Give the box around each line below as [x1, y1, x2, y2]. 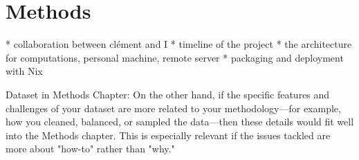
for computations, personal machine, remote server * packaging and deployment [6, 50, 344, 64]
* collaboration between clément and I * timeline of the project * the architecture [6, 37, 352, 51]
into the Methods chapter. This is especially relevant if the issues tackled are [6, 127, 331, 142]
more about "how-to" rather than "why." [6, 141, 175, 156]
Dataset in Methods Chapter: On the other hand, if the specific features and [6, 87, 330, 101]
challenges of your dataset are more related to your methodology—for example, [6, 100, 341, 115]
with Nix [6, 64, 43, 78]
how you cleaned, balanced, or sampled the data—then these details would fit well [6, 114, 354, 129]
